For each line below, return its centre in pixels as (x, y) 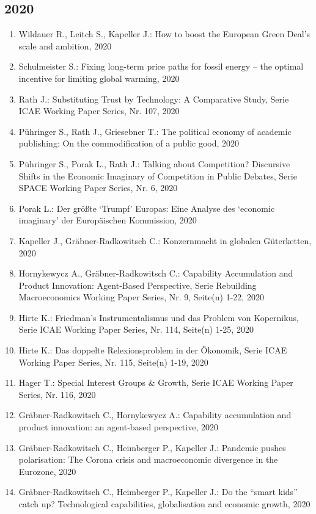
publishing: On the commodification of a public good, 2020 (129, 143)
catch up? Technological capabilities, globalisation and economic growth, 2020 (164, 504)
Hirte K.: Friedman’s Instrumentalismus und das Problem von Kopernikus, (159, 317)
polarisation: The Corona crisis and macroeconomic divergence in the (148, 459)
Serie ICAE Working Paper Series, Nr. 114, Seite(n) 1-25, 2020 (136, 329)
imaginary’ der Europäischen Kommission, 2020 (108, 220)
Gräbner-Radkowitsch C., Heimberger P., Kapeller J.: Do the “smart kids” (158, 492)
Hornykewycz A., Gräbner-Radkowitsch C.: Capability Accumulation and (156, 273)
